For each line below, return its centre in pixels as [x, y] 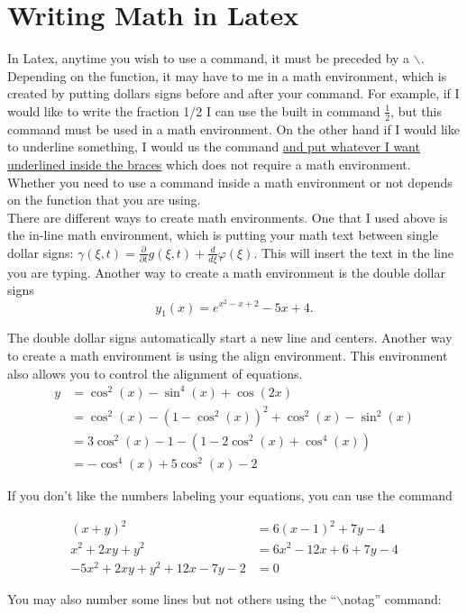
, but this [416, 110]
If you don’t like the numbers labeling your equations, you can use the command [230, 495]
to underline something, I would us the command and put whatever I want [214, 147]
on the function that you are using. [104, 200]
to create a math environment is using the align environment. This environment [228, 355]
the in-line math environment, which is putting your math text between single [223, 235]
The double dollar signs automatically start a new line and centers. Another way [230, 338]
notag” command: [393, 598]
